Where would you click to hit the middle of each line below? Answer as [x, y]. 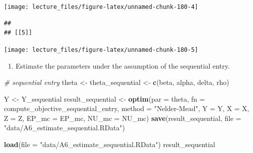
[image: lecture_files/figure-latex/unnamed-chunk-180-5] [101, 50]
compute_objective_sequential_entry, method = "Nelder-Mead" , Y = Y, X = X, [127, 108]
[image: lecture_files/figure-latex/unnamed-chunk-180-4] [101, 7]
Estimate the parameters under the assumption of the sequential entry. [123, 65]
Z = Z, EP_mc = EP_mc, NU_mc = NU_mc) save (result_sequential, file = [123, 118]
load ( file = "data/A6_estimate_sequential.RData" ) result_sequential [110, 144]
